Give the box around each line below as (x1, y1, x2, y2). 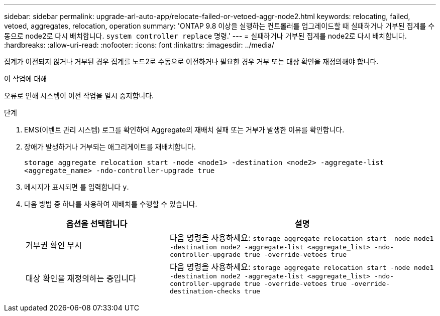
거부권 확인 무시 (26, 240, 82, 250)
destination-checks (169, 287, 241, 295)
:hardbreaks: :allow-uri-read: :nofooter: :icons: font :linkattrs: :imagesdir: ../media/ (4, 41, 274, 49)
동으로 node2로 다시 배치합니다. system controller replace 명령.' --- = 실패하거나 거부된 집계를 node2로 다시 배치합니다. (4, 32, 407, 40)
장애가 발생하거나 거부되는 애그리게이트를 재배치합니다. (24, 142, 196, 151)
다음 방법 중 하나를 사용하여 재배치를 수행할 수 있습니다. (24, 200, 197, 208)
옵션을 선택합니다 (66, 219, 128, 229)
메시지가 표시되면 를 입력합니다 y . (24, 183, 129, 191)
